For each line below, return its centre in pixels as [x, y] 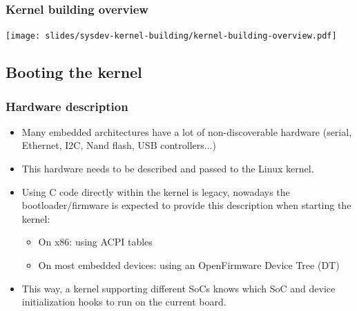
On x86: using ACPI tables [95, 242]
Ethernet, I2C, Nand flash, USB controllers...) [119, 145]
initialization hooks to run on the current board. [124, 302]
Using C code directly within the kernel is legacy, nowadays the [156, 191]
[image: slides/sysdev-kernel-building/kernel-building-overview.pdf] [171, 36]
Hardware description [67, 106]
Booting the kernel [74, 72]
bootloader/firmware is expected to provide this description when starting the [186, 205]
